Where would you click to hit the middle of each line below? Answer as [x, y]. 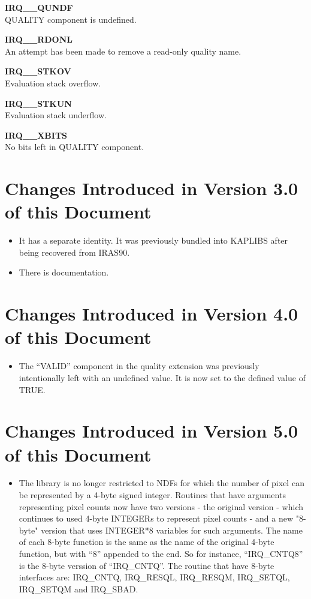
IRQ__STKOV [38, 71]
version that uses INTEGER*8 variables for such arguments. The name [172, 530]
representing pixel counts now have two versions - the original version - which [161, 506]
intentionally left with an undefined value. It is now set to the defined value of [162, 377]
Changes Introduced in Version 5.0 [152, 431]
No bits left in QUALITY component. [75, 147]
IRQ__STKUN [38, 103]
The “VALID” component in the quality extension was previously [139, 366]
